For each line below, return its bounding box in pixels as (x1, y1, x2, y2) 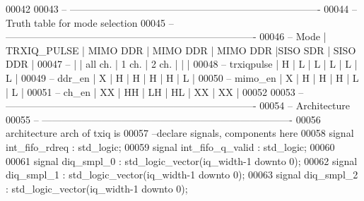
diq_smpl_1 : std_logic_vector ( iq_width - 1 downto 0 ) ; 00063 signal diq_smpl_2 (6, 167, 358, 182)
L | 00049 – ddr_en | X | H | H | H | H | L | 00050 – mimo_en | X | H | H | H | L (6, 70, 359, 85)
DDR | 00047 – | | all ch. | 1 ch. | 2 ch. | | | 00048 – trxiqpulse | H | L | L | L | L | (6, 56, 358, 71)
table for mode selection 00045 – (34, 15, 174, 30)
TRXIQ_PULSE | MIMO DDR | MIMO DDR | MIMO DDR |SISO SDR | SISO (6, 42, 356, 57)
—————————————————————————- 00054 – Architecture (6, 98, 350, 113)
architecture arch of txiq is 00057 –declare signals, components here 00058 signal (6, 126, 354, 140)
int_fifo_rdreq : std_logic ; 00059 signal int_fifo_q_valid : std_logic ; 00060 (6, 139, 335, 154)
